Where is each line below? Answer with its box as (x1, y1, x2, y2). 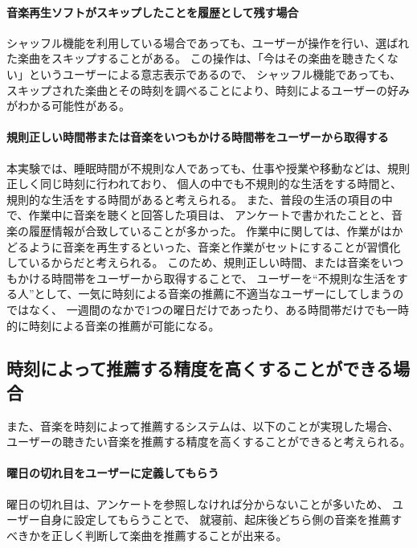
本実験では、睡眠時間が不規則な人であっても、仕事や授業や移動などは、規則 (6, 159, 411, 176)
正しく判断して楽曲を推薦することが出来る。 (51, 526, 288, 543)
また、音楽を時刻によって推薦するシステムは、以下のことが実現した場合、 (6, 417, 399, 434)
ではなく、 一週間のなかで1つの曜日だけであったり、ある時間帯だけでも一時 (6, 301, 409, 317)
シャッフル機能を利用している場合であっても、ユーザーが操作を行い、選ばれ (6, 34, 410, 51)
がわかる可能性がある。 (6, 97, 130, 114)
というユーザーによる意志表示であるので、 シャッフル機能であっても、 (28, 65, 402, 82)
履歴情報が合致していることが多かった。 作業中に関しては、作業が (28, 222, 381, 239)
